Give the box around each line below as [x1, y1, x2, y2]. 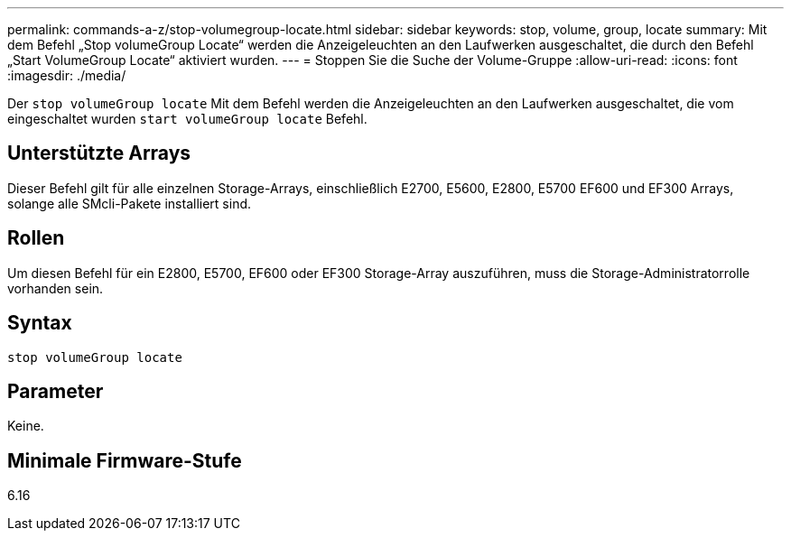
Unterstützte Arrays [7, 142, 191, 165]
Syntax [7, 311, 72, 335]
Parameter [7, 379, 104, 403]
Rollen [7, 227, 65, 250]
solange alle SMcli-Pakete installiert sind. [7, 195, 252, 211]
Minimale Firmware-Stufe [7, 449, 242, 472]
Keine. [7, 418, 44, 434]
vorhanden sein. [7, 280, 104, 296]
